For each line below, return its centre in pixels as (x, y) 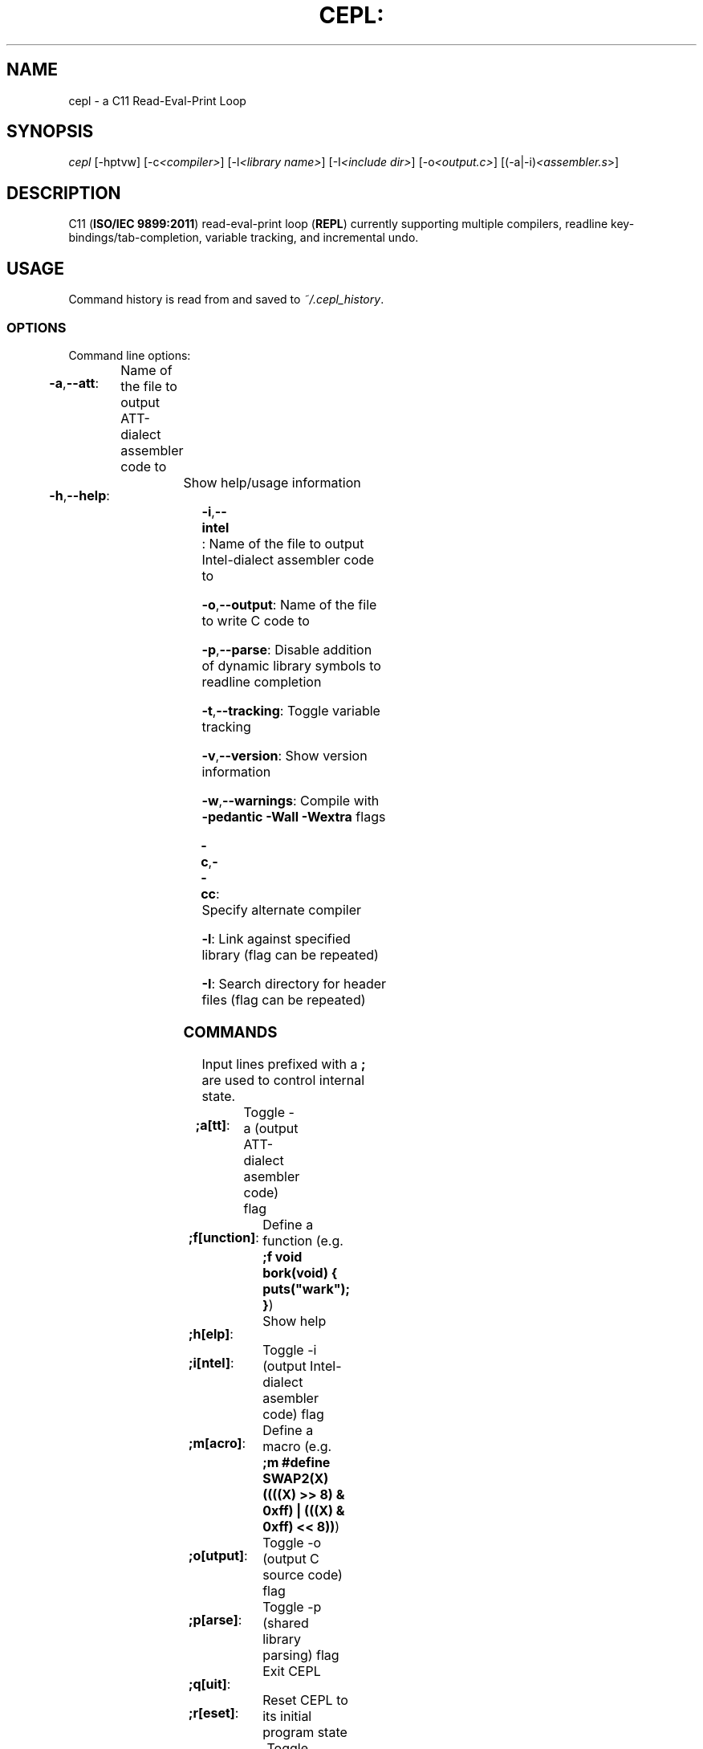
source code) (303, 1575)
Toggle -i (290, 1350)
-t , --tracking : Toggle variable (291, 710)
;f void (282, 1257)
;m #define (297, 1463)
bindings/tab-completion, (135, 238)
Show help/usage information (272, 482)
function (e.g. (303, 1241)
